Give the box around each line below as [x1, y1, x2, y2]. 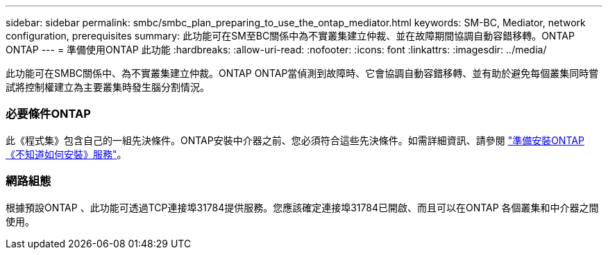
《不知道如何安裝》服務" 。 [6, 148, 127, 160]
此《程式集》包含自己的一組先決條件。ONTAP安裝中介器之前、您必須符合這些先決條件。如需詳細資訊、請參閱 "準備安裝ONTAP [6, 134, 584, 146]
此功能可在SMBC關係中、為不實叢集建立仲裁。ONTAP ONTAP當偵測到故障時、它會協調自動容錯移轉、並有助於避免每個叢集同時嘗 [6, 67, 599, 79]
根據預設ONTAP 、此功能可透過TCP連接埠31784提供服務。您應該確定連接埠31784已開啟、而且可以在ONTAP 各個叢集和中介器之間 [6, 201, 599, 213]
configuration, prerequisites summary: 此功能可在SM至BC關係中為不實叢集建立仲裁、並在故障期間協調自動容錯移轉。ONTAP [6, 30, 575, 42]
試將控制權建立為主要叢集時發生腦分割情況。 [6, 81, 210, 93]
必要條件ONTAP [6, 107, 91, 121]
